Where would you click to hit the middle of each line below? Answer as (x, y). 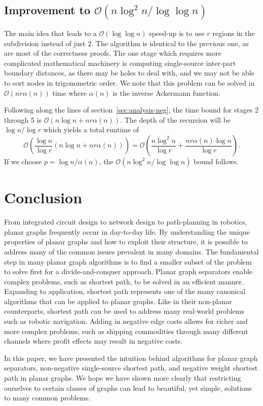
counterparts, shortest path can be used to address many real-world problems (124, 311)
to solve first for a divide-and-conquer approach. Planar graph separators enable (128, 271)
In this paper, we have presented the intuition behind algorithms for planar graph (131, 358)
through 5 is (23, 119)
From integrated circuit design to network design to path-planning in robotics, (126, 222)
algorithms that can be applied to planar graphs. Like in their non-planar (118, 301)
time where (70, 93)
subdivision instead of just (45, 43)
